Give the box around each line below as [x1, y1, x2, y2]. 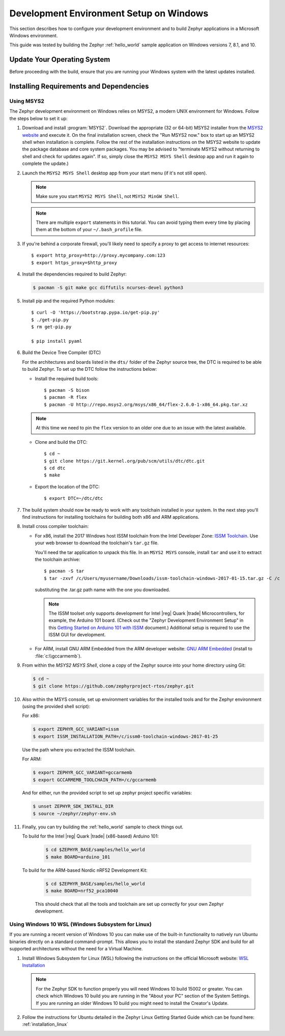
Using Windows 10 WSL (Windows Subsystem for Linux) [9, 921, 152, 928]
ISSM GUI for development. [48, 631, 106, 638]
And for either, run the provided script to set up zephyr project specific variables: [22, 790, 192, 796]
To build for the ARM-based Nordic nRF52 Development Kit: [22, 867, 148, 873]
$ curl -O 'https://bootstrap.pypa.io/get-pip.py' [31, 310, 160, 316]
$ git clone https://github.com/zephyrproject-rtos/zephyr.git [33, 683, 194, 689]
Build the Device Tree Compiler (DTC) [22, 349, 101, 356]
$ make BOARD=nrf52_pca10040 [45, 888, 119, 894]
